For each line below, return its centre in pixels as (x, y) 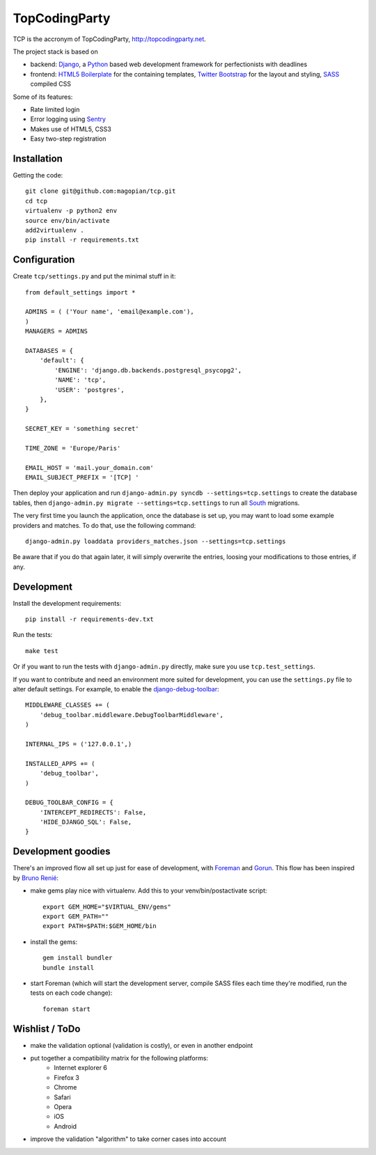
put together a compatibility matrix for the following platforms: (119, 1058)
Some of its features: (43, 97)
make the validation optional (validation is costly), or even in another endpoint (142, 1045)
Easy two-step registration (68, 139)
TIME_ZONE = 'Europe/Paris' (73, 448)
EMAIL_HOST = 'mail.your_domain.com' (90, 468)
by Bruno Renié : (36, 878)
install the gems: (54, 942)
